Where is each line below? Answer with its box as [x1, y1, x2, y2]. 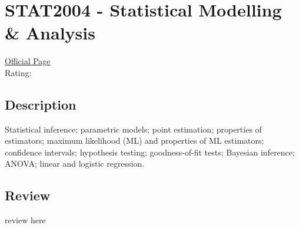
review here [5, 214, 46, 226]
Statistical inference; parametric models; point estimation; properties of [5, 123, 262, 135]
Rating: [5, 66, 32, 78]
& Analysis [5, 21, 95, 45]
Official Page [5, 55, 51, 67]
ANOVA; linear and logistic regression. [5, 157, 145, 170]
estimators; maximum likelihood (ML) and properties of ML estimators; [5, 134, 264, 147]
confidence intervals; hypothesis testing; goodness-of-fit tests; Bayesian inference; [5, 146, 295, 158]
